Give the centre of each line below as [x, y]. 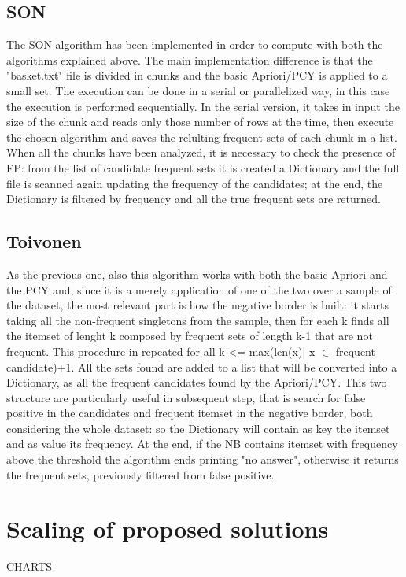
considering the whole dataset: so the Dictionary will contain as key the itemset [198, 428]
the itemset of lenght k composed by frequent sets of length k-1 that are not [190, 336]
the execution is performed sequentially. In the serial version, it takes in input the [203, 106]
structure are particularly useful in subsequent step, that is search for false [186, 397]
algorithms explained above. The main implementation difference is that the [190, 59]
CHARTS [30, 566]
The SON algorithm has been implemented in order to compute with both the [195, 44]
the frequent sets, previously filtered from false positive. [140, 474]
